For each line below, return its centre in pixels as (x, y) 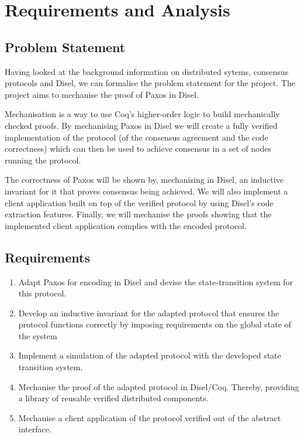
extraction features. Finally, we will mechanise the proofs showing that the (138, 214)
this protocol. (42, 293)
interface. (35, 429)
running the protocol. (43, 160)
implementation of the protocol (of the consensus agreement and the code (137, 137)
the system (38, 335)
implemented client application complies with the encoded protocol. (126, 225)
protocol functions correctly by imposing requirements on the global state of (155, 324)
